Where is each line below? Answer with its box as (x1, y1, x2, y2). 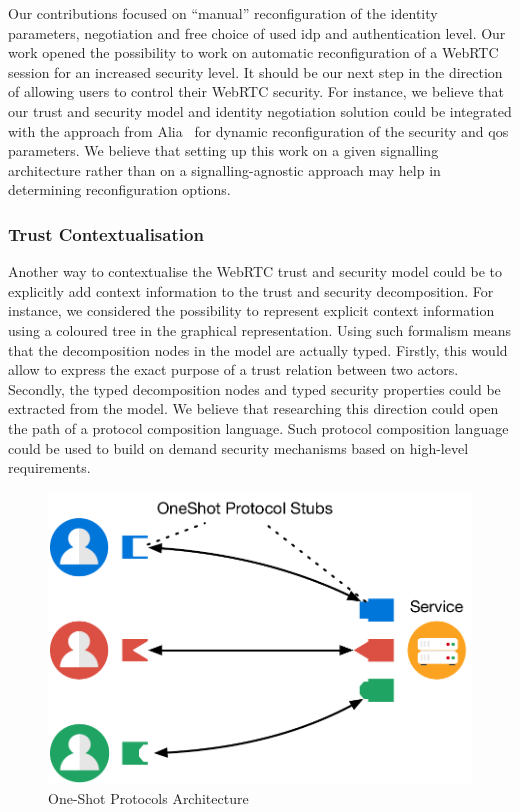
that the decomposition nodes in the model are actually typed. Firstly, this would (8, 339, 508, 360)
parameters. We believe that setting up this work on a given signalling (8, 140, 439, 161)
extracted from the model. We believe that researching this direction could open (8, 398, 499, 419)
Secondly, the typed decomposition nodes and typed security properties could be (8, 378, 501, 399)
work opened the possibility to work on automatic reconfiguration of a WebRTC (8, 42, 499, 63)
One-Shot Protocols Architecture (48, 788, 249, 809)
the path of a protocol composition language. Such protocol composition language (8, 417, 509, 438)
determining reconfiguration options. (8, 179, 231, 200)
